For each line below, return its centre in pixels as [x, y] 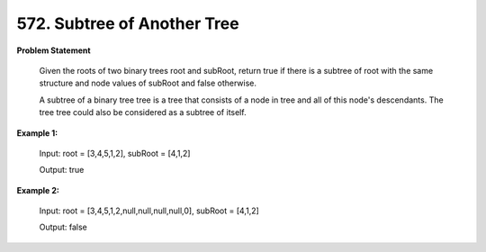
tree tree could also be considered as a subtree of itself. [143, 112]
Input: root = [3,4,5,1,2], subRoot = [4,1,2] [115, 153]
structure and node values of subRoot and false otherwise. [148, 83]
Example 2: [38, 190]
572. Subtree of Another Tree [128, 23]
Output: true [62, 170]
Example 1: [37, 133]
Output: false [63, 227]
